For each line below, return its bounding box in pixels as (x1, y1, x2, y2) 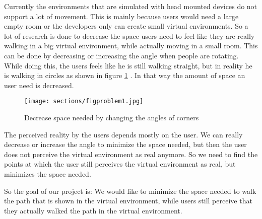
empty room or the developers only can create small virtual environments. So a (4, 21, 248, 31)
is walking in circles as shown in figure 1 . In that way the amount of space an (4, 70, 245, 81)
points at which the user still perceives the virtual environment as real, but (4, 159, 236, 169)
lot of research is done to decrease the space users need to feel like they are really (4, 30, 255, 41)
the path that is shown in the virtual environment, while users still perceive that (4, 195, 252, 206)
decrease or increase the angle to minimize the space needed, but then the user (4, 139, 247, 150)
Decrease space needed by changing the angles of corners (24, 112, 199, 122)
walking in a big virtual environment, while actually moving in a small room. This (4, 40, 258, 51)
